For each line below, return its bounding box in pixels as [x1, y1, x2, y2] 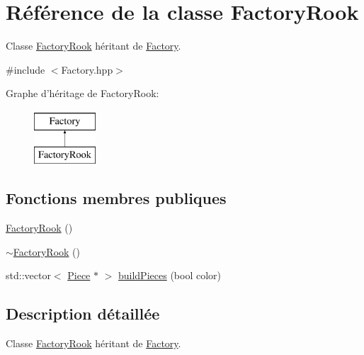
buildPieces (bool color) [118, 268, 221, 283]
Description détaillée [6, 303, 160, 325]
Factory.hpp [61, 62, 113, 77]
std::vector [6, 268, 51, 283]
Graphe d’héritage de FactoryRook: [6, 86, 159, 101]
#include [6, 62, 45, 77]
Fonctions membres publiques [6, 187, 227, 209]
